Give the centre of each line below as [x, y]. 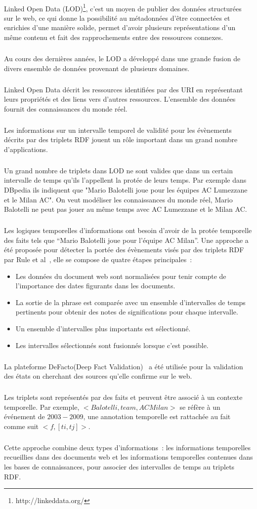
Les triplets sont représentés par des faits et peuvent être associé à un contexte [123, 397]
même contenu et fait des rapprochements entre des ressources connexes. [114, 37]
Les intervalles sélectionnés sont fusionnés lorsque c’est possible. [112, 345]
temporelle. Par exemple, [42, 407]
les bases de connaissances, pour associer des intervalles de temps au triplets [119, 467]
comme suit [21, 426]
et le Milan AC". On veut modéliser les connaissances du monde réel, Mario [118, 199]
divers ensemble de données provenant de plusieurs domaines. [97, 68]
